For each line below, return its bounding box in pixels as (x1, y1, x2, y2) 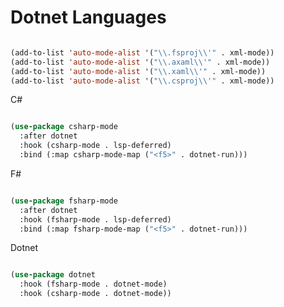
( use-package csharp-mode (10, 122, 118, 132)
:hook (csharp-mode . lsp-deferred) (19, 141, 172, 151)
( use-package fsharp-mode (10, 196, 118, 206)
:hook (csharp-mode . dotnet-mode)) (19, 289, 172, 299)
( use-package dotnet (10, 270, 97, 280)
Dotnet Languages (10, 6, 167, 29)
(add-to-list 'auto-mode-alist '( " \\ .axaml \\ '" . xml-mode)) (10, 57, 271, 67)
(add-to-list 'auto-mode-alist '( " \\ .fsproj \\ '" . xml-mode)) (10, 47, 275, 58)
